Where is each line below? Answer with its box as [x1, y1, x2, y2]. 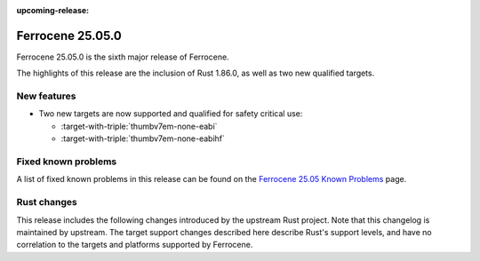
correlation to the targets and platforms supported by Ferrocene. [16, 240, 253, 250]
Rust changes [16, 196, 77, 209]
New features [16, 90, 76, 102]
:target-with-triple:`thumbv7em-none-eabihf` [60, 133, 226, 144]
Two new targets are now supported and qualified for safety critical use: [38, 108, 303, 119]
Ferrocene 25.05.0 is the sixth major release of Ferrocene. [16, 51, 230, 62]
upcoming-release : [16, 5, 90, 15]
